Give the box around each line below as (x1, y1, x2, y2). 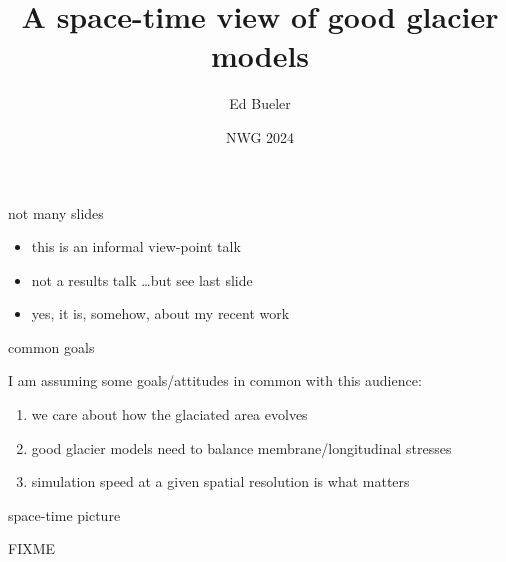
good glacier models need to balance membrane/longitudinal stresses (31, 437, 452, 458)
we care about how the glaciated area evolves (31, 404, 308, 425)
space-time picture (8, 504, 121, 525)
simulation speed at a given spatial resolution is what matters (31, 471, 410, 492)
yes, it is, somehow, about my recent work (31, 303, 290, 324)
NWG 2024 (225, 126, 295, 147)
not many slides (8, 202, 104, 223)
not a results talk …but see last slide (31, 269, 253, 290)
